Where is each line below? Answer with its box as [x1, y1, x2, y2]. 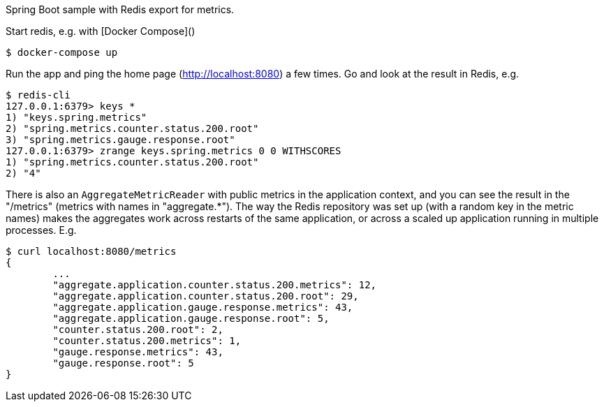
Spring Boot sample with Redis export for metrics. [6, 3, 235, 15]
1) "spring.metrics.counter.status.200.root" [6, 156, 259, 168]
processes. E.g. [6, 224, 77, 236]
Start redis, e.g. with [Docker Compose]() [6, 25, 196, 37]
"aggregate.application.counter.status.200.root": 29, [52, 290, 359, 302]
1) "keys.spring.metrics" [6, 112, 147, 123]
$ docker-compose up [6, 47, 118, 58]
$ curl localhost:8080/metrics [6, 246, 177, 257]
